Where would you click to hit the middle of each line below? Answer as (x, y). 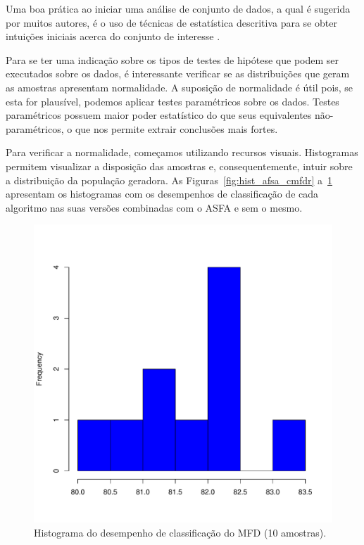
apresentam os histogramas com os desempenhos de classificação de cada (162, 194)
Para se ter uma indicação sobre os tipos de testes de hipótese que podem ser (172, 59)
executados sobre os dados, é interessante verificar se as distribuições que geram (178, 73)
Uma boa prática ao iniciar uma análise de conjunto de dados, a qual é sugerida (178, 8)
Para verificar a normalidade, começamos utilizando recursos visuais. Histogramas (182, 152)
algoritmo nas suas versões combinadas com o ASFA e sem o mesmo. (154, 207)
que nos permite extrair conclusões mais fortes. (176, 128)
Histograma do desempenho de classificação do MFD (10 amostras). (180, 532)
